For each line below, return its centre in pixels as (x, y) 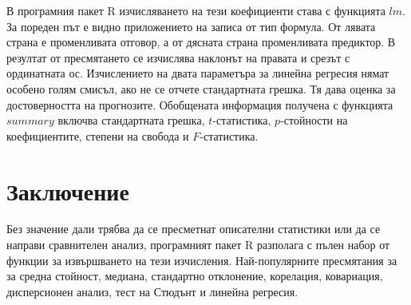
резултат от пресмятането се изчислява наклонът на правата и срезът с (178, 57)
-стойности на (314, 120)
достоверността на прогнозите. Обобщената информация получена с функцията (200, 104)
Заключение (68, 190)
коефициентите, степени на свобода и (98, 135)
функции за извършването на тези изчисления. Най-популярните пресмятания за (202, 260)
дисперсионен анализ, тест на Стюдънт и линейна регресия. (152, 291)
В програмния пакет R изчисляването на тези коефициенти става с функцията (196, 10)
